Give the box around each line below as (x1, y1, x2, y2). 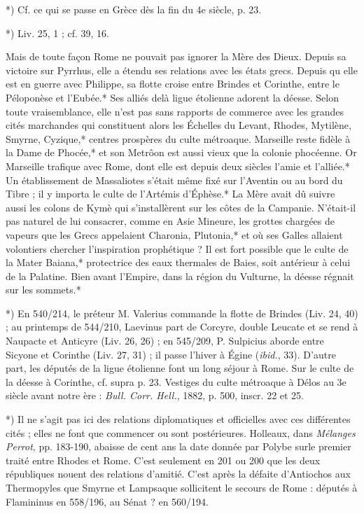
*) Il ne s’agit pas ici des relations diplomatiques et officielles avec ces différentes (6, 412, 351, 426)
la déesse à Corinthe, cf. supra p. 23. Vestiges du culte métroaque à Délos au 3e (6, 374, 346, 389)
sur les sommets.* (6, 282, 81, 297)
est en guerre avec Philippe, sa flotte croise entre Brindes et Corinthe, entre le (6, 76, 339, 91)
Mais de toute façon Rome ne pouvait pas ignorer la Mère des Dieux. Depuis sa (6, 49, 346, 64)
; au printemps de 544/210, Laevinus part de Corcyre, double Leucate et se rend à (6, 319, 358, 334)
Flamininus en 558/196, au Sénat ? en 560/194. (6, 494, 209, 508)
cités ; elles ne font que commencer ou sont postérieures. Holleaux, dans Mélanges (6, 425, 356, 440)
